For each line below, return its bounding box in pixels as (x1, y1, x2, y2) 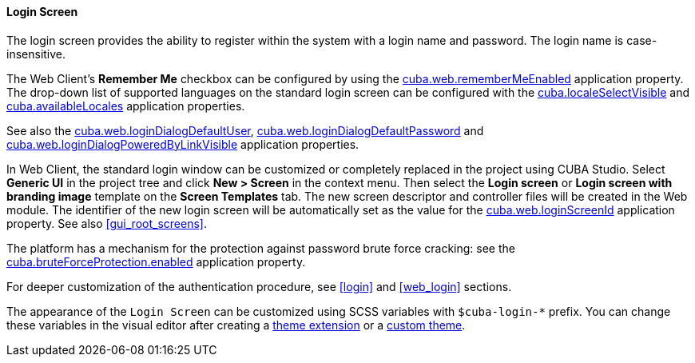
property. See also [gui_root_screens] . (6, 216, 207, 230)
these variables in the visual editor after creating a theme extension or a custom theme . (6, 317, 466, 332)
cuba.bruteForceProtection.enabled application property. (6, 254, 306, 269)
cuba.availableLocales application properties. (6, 98, 245, 113)
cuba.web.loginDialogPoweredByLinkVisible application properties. (6, 137, 359, 151)
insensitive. (6, 46, 66, 61)
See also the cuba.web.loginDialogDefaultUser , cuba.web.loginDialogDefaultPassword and (6, 123, 484, 138)
